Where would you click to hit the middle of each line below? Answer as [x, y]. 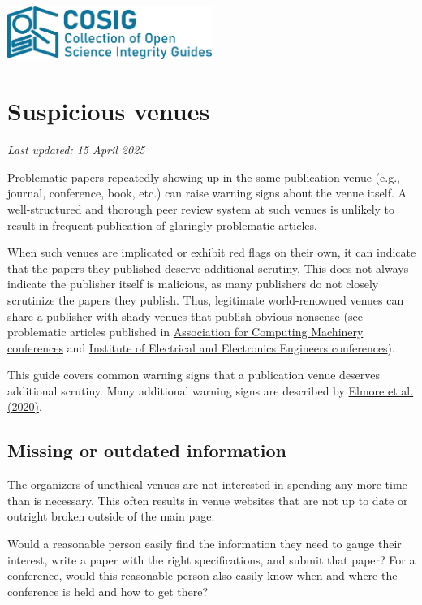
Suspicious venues [109, 111]
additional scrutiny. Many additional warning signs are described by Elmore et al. [211, 390]
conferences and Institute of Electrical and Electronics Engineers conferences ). [201, 347]
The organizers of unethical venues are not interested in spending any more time [207, 484]
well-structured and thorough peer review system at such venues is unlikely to [201, 208]
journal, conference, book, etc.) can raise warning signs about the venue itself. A [207, 193]
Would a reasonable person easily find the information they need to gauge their [205, 544]
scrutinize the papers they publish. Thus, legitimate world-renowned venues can [206, 299]
